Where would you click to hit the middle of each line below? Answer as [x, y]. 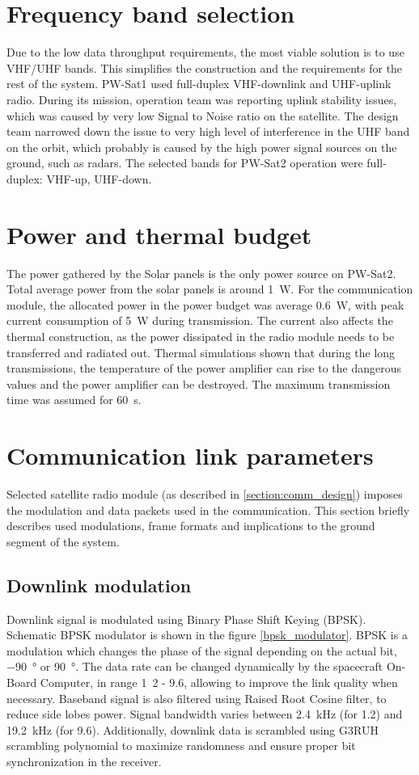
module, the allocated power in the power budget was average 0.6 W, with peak [205, 304]
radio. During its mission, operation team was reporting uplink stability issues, [202, 99]
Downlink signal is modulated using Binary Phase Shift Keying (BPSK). [186, 619]
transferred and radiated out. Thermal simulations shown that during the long [201, 352]
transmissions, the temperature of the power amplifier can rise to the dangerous [204, 368]
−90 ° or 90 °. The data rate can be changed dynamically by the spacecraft [195, 666]
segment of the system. [63, 541]
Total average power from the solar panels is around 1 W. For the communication [210, 289]
